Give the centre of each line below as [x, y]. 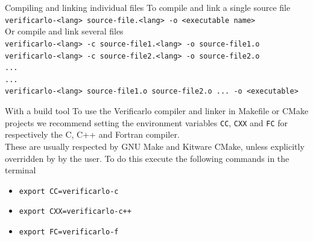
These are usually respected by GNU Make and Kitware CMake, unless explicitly [155, 146]
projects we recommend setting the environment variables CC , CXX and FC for [147, 122]
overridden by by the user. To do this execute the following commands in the [147, 158]
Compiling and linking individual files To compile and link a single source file [148, 7]
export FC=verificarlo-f [69, 232]
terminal [21, 170]
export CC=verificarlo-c [69, 191]
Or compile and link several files [64, 31]
